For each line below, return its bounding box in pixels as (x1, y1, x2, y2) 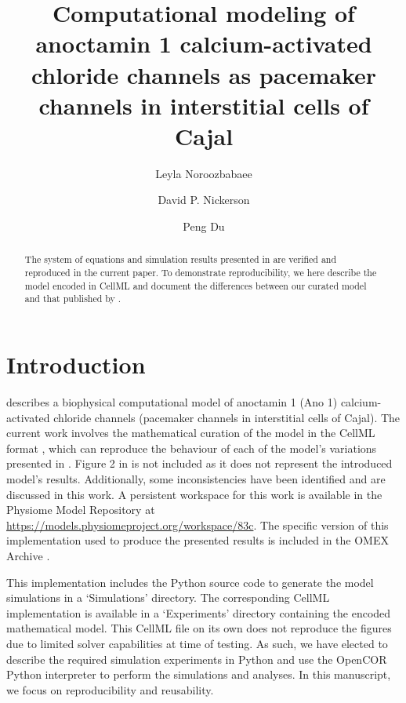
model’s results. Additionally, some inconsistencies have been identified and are (6, 470, 386, 486)
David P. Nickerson (158, 191, 250, 208)
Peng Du (183, 218, 225, 235)
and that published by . (24, 292, 121, 305)
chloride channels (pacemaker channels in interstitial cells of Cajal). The (53, 409, 401, 425)
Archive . (6, 547, 50, 563)
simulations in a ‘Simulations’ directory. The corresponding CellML (6, 589, 330, 606)
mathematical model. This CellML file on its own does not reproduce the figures (6, 620, 392, 636)
